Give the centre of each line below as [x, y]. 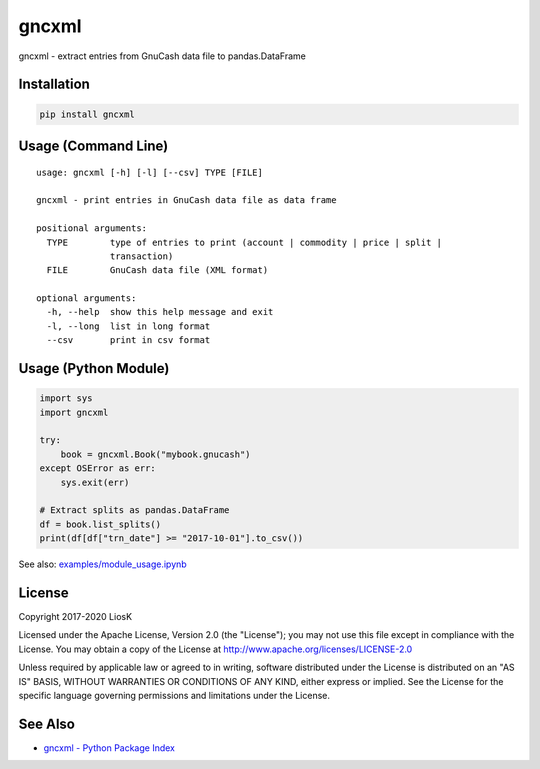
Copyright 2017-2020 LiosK [75, 617]
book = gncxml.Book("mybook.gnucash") [155, 454]
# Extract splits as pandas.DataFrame [134, 510]
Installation [54, 84]
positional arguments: [92, 228]
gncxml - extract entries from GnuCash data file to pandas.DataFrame [162, 56]
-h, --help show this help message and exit [160, 312]
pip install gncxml [87, 114]
